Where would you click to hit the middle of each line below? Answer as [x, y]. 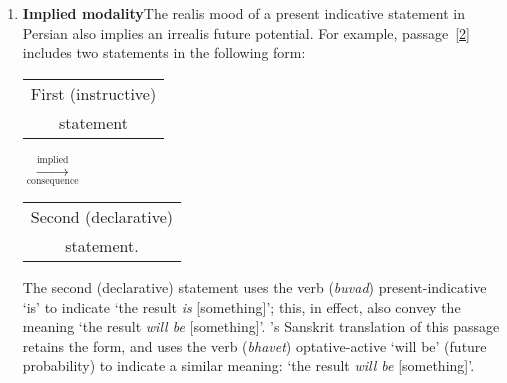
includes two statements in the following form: [164, 52]
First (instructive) [93, 93]
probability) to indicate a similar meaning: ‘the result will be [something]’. [248, 365]
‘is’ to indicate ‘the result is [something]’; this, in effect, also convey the [241, 306]
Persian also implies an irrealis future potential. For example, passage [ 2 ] [246, 32]
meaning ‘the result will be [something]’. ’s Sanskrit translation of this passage [261, 326]
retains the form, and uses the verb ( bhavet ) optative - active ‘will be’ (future [254, 345]
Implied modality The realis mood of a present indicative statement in [243, 13]
